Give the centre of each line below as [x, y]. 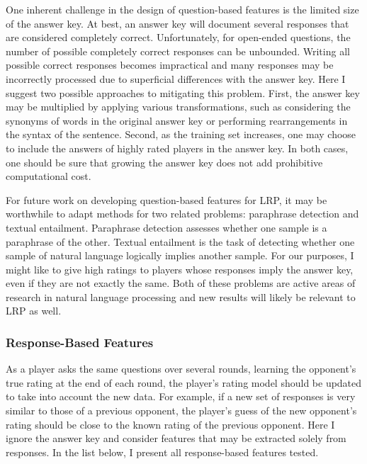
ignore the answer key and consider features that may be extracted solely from [176, 438]
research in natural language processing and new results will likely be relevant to [181, 296]
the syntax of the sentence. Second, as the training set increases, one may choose [181, 134]
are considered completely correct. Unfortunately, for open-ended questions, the [178, 37]
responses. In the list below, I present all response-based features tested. [162, 452]
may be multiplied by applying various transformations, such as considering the [178, 107]
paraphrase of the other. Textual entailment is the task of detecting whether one [180, 241]
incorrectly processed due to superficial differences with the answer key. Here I [176, 78]
